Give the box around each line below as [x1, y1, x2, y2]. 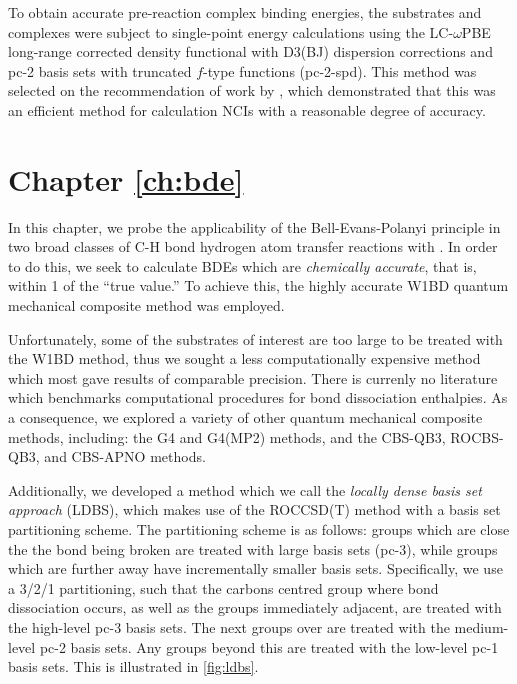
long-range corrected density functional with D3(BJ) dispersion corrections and [8, 41, 493, 62]
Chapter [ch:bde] [8, 158, 244, 199]
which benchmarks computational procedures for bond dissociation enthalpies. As [8, 387, 508, 408]
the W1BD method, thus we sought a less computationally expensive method [8, 348, 481, 369]
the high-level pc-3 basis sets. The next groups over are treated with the [8, 616, 450, 637]
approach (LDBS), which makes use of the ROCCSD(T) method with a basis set [8, 499, 501, 520]
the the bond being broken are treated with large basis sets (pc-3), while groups [8, 538, 498, 559]
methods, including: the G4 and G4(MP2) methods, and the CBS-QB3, [8, 426, 446, 447]
